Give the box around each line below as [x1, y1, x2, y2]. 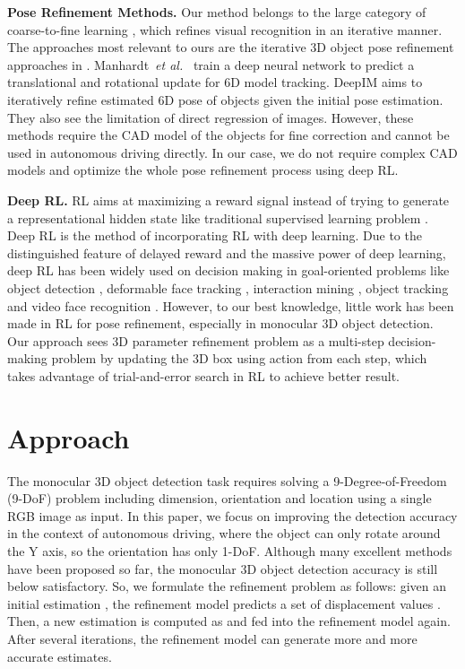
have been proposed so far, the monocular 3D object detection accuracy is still [7, 559, 438, 578]
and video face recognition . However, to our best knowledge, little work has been [7, 296, 454, 315]
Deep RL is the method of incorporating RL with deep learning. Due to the [7, 226, 422, 245]
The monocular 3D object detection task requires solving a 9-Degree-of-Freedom [7, 471, 447, 490]
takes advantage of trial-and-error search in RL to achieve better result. [7, 366, 400, 385]
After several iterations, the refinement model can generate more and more [7, 629, 418, 647]
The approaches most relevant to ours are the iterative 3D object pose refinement [7, 38, 454, 56]
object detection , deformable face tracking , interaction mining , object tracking [7, 278, 449, 297]
